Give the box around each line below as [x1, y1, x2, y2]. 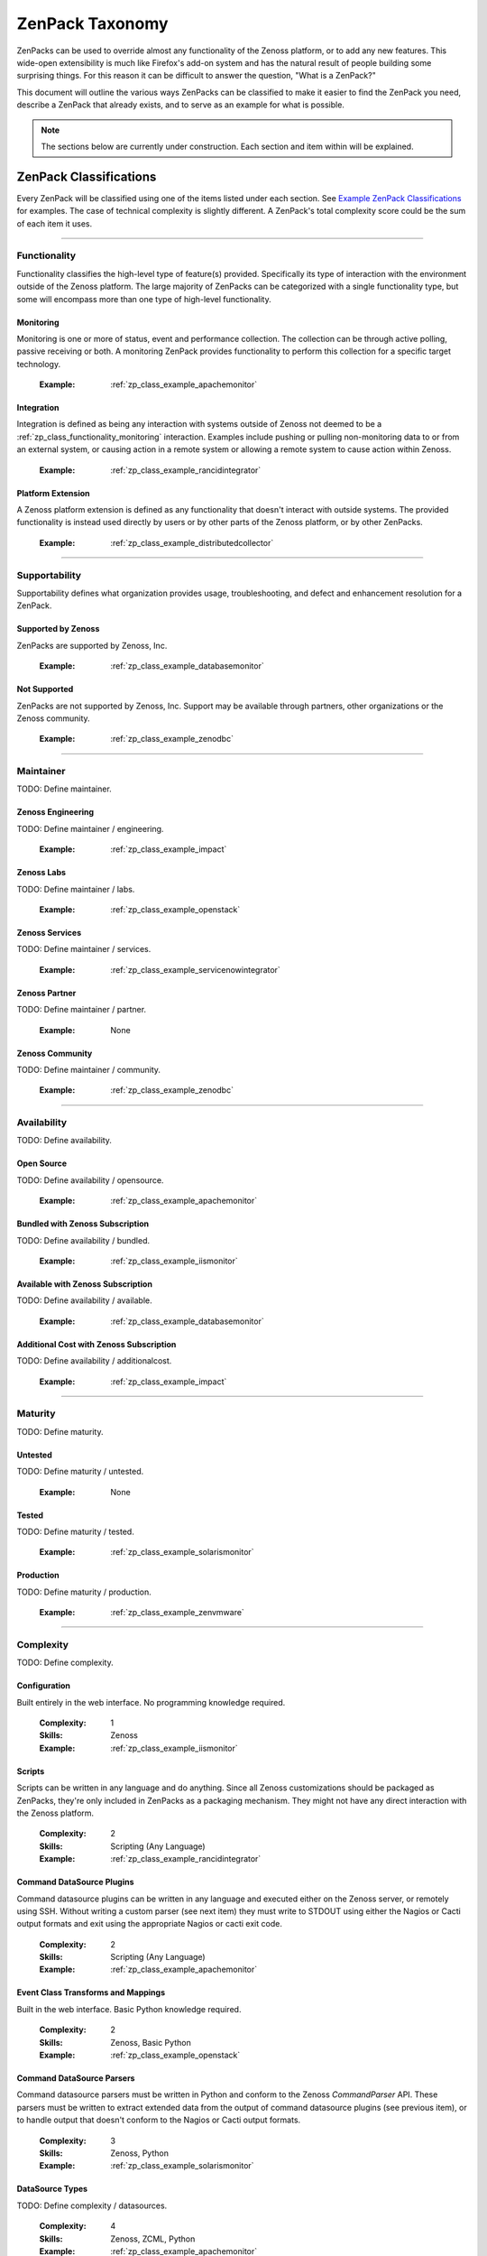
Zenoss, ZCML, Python [110, 2233, 196, 2244]
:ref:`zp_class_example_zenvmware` [110, 1607, 245, 1618]
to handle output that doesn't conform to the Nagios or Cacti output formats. [16, 2114, 301, 2125]
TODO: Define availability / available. [16, 1295, 152, 1306]
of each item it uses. [16, 217, 93, 229]
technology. [16, 358, 61, 369]
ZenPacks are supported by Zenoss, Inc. [16, 640, 168, 651]
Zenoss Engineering [16, 807, 95, 818]
